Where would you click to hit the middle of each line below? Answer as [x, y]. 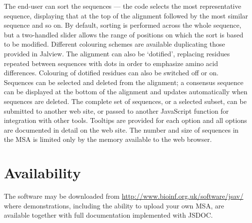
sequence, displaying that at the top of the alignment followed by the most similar [126, 15]
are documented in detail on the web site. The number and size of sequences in [121, 129]
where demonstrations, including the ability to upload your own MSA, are [114, 205]
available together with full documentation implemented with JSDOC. [109, 215]
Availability [42, 173]
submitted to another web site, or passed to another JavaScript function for [117, 111]
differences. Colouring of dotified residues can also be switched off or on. [111, 73]
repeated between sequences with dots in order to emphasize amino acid [111, 63]
